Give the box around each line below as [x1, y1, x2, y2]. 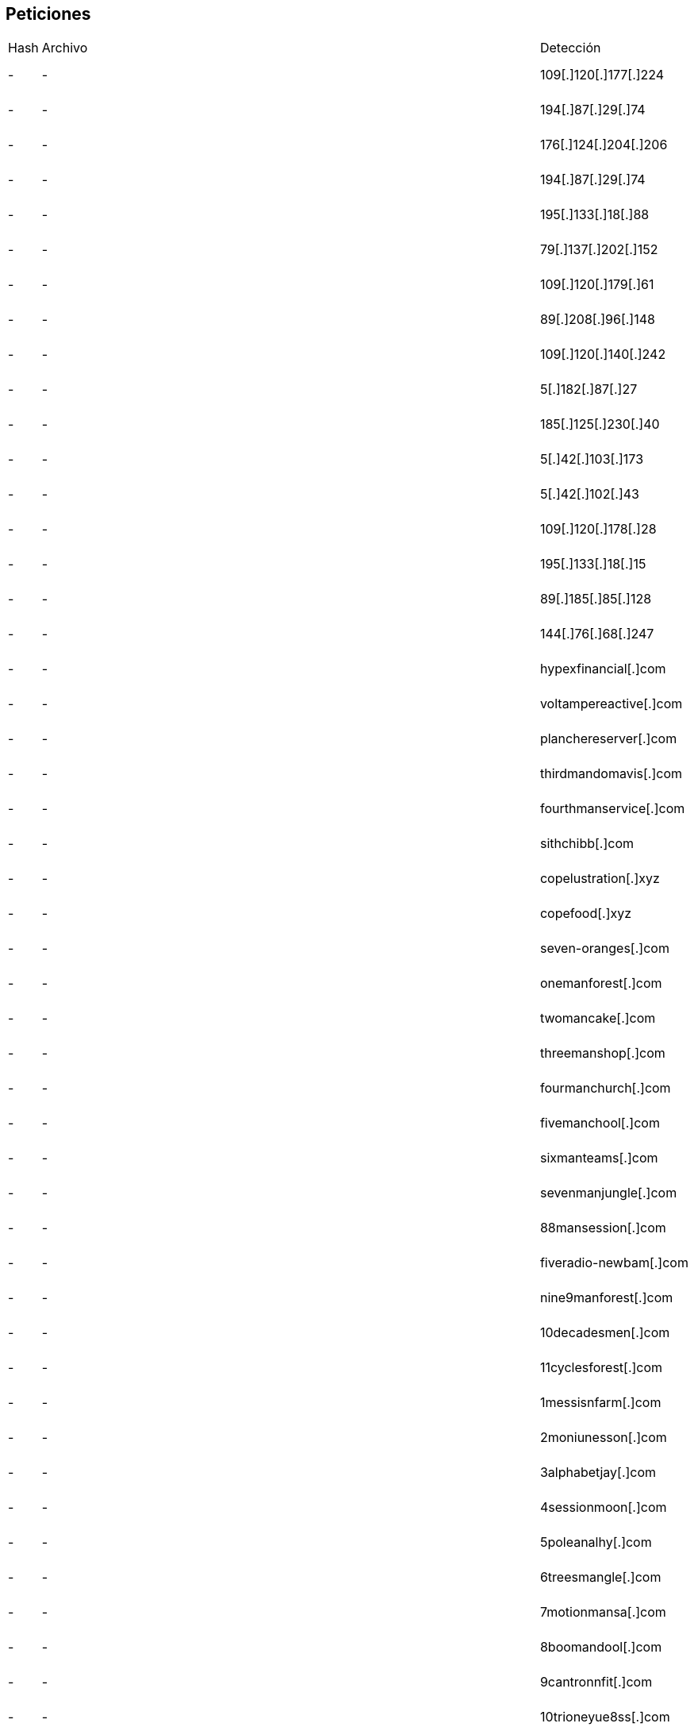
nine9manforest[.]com [539, 1290, 673, 1306]
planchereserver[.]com [539, 731, 677, 747]
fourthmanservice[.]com [539, 800, 685, 817]
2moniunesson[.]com [539, 1429, 667, 1446]
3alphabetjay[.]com [539, 1464, 657, 1481]
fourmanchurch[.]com [539, 1080, 671, 1097]
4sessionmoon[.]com [539, 1499, 667, 1516]
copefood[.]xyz [539, 905, 632, 922]
